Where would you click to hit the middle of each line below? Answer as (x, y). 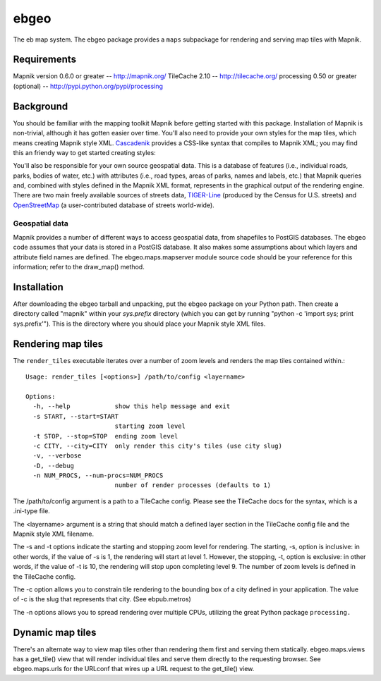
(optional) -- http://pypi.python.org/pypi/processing (88, 86)
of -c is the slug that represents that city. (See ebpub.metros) (102, 599)
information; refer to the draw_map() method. (79, 267)
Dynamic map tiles (55, 632)
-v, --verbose (57, 456)
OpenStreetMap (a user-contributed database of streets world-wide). (114, 205)
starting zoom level (150, 426)
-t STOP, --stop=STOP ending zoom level (105, 436)
